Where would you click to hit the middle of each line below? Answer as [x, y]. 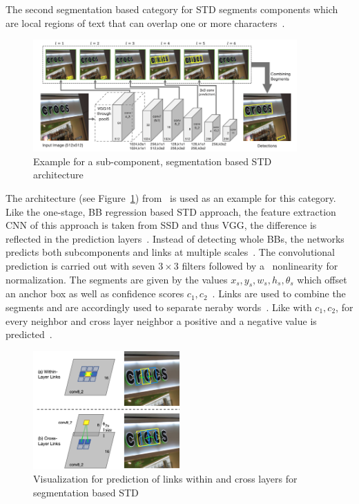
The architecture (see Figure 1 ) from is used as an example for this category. [171, 197]
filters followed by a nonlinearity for [260, 265]
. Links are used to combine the [279, 293]
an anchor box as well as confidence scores [95, 293]
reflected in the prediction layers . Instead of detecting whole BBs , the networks [175, 238]
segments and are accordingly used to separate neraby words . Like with [159, 307]
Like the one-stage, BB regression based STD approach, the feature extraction [171, 211]
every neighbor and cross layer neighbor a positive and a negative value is [161, 320]
